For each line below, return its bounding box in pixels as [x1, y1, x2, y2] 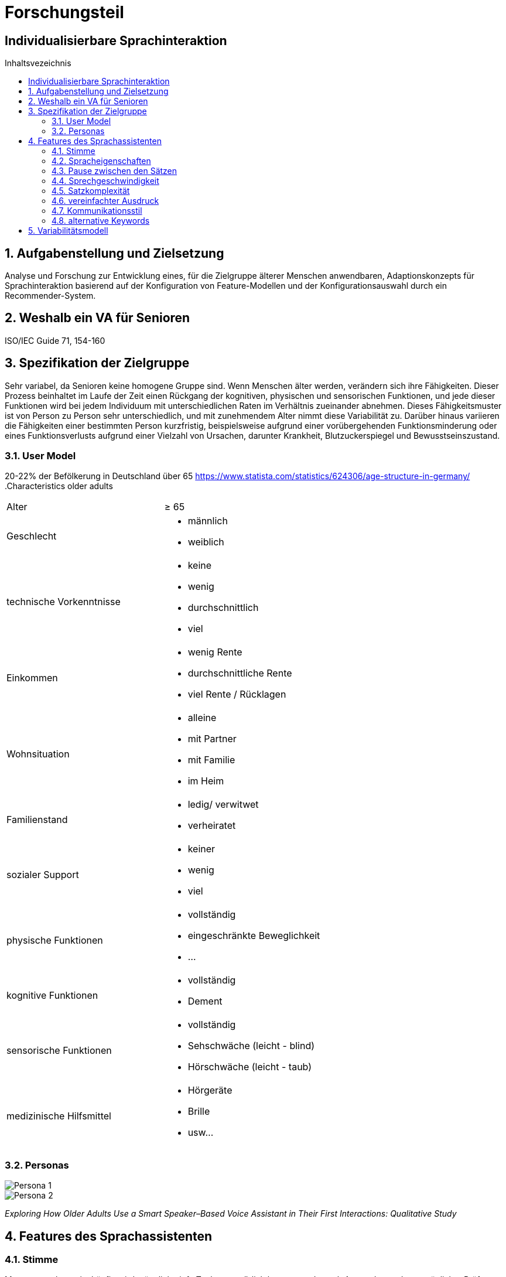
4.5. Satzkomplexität [52, 186, 130, 196]
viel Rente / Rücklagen [187, 688, 286, 701]
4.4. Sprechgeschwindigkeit [52, 176, 159, 186]
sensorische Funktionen [6, 1044, 112, 1057]
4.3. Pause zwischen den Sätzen [52, 166, 177, 176]
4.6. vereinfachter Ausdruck [52, 196, 159, 206]
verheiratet [187, 820, 236, 832]
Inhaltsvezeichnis [5, 58, 71, 69]
